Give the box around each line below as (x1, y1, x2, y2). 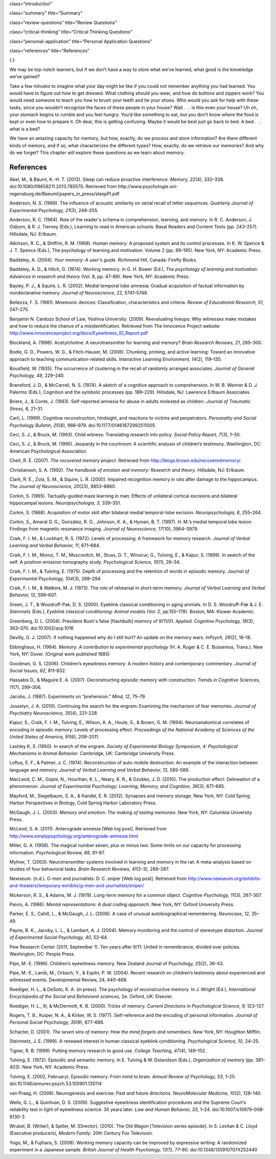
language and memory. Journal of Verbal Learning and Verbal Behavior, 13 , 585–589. (9, 767, 190, 773)
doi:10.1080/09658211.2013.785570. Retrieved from (9, 183, 117, 190)
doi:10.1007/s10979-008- (212, 1106, 265, 1112)
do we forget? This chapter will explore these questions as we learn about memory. (9, 150, 185, 156)
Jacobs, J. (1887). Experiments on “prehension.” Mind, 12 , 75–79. (9, 693, 147, 700)
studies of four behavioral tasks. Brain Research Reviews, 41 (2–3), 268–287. (9, 866, 170, 872)
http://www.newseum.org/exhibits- (188, 875, 262, 882)
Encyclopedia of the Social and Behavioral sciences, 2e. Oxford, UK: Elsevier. (9, 993, 173, 1000)
